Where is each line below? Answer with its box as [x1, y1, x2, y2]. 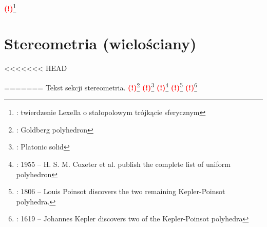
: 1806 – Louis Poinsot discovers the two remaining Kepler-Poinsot [16, 186, 225, 197]
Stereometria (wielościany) [4, 33, 197, 54]
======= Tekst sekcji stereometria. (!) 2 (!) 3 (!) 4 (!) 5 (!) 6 [4, 80, 198, 92]
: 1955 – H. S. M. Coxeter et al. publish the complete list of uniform [16, 159, 231, 169]
